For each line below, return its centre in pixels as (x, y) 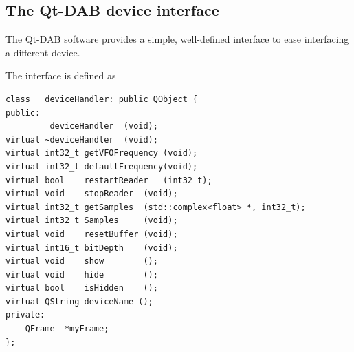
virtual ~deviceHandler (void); (82, 139)
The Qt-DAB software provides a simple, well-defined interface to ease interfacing (177, 39)
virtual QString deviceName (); (79, 301)
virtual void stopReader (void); (92, 194)
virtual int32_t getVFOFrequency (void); (102, 153)
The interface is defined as (61, 75)
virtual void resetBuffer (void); (92, 234)
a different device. (43, 52)
